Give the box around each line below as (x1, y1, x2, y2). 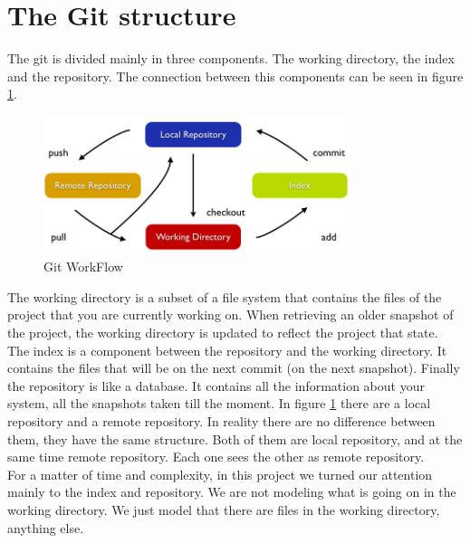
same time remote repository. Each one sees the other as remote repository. (7, 447, 425, 466)
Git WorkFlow (43, 257, 123, 276)
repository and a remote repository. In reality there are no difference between (7, 412, 436, 431)
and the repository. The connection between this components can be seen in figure (7, 66, 464, 85)
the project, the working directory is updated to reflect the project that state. (7, 323, 438, 342)
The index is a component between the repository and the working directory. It (7, 340, 447, 359)
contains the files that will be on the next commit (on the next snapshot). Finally (7, 358, 460, 377)
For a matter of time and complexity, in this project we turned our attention (7, 464, 433, 483)
